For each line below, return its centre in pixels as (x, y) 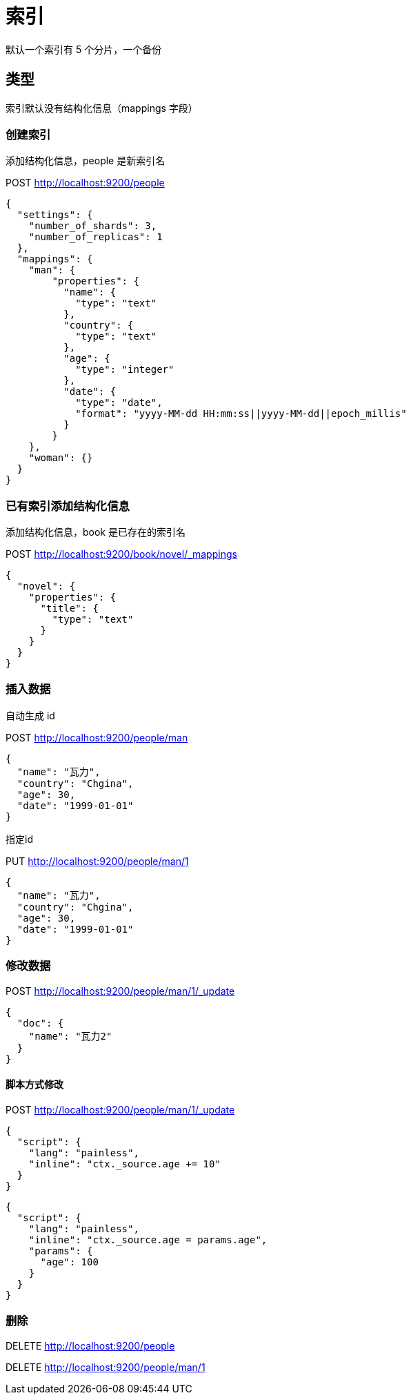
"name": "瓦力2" (70, 1036)
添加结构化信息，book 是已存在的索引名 (96, 532)
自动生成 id (30, 715)
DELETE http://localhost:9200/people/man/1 (106, 1367)
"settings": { (55, 215)
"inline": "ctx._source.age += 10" (124, 1164)
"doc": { (40, 1023)
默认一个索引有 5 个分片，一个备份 (84, 49)
